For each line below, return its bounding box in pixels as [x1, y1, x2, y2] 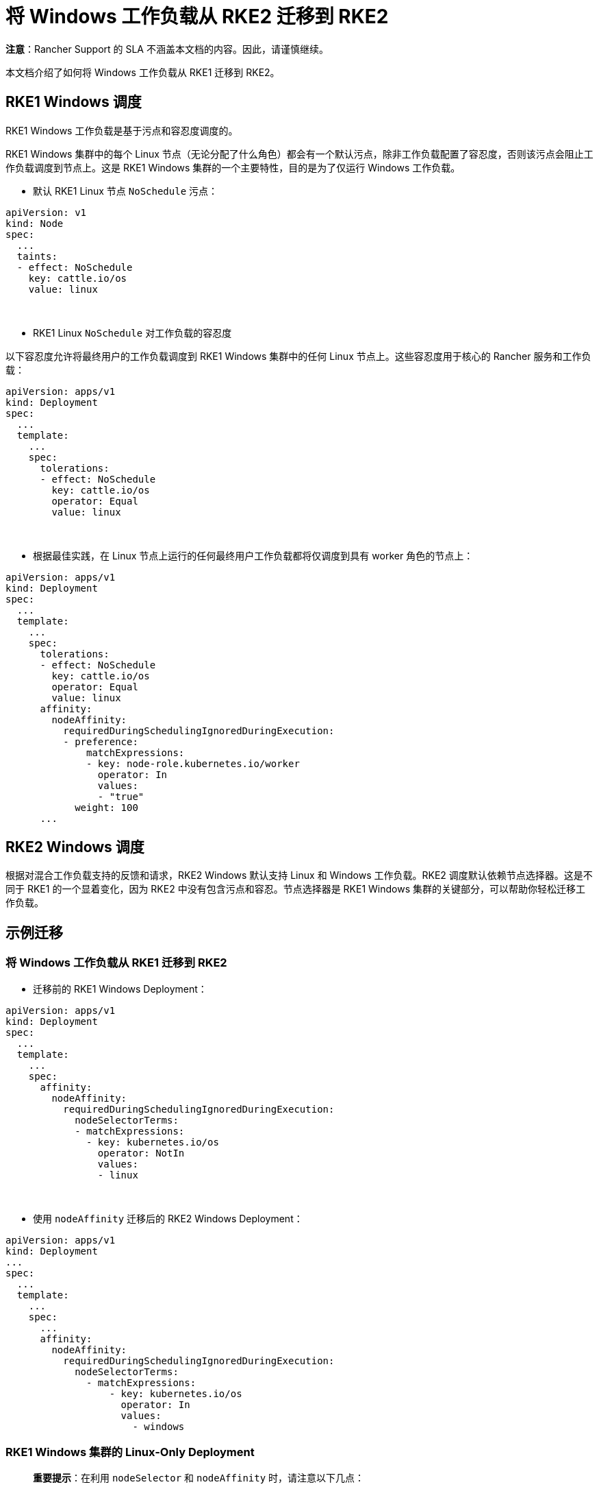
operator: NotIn [97, 1147, 185, 1159]
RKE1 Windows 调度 [5, 93, 142, 111]
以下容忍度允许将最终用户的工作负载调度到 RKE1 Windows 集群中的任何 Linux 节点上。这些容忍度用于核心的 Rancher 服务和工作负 [5, 350, 591, 362]
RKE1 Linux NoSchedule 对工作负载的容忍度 [33, 326, 232, 339]
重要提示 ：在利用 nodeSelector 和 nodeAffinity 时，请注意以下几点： [33, 1472, 365, 1484]
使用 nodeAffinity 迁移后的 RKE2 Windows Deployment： [33, 1212, 303, 1224]
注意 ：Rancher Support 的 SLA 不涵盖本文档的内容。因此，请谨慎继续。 [5, 43, 329, 55]
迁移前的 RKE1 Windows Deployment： [33, 982, 207, 995]
